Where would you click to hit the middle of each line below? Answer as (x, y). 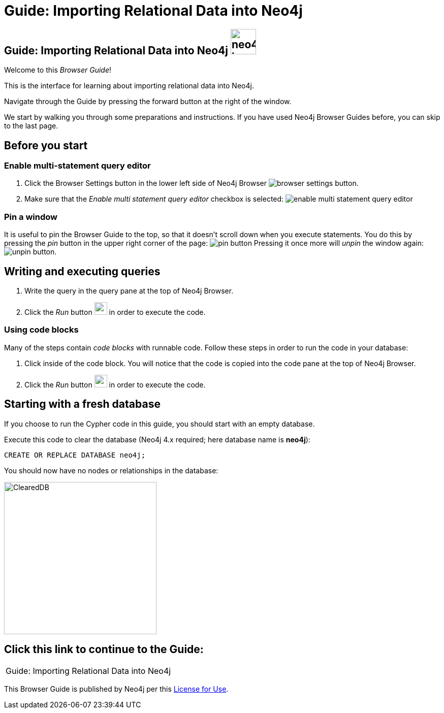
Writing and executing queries (82, 271)
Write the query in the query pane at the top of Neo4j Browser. (129, 290)
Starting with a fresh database (82, 404)
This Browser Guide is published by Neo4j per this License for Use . (116, 689)
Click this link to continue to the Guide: (104, 649)
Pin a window (31, 217)
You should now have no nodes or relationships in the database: (111, 470)
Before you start (46, 145)
